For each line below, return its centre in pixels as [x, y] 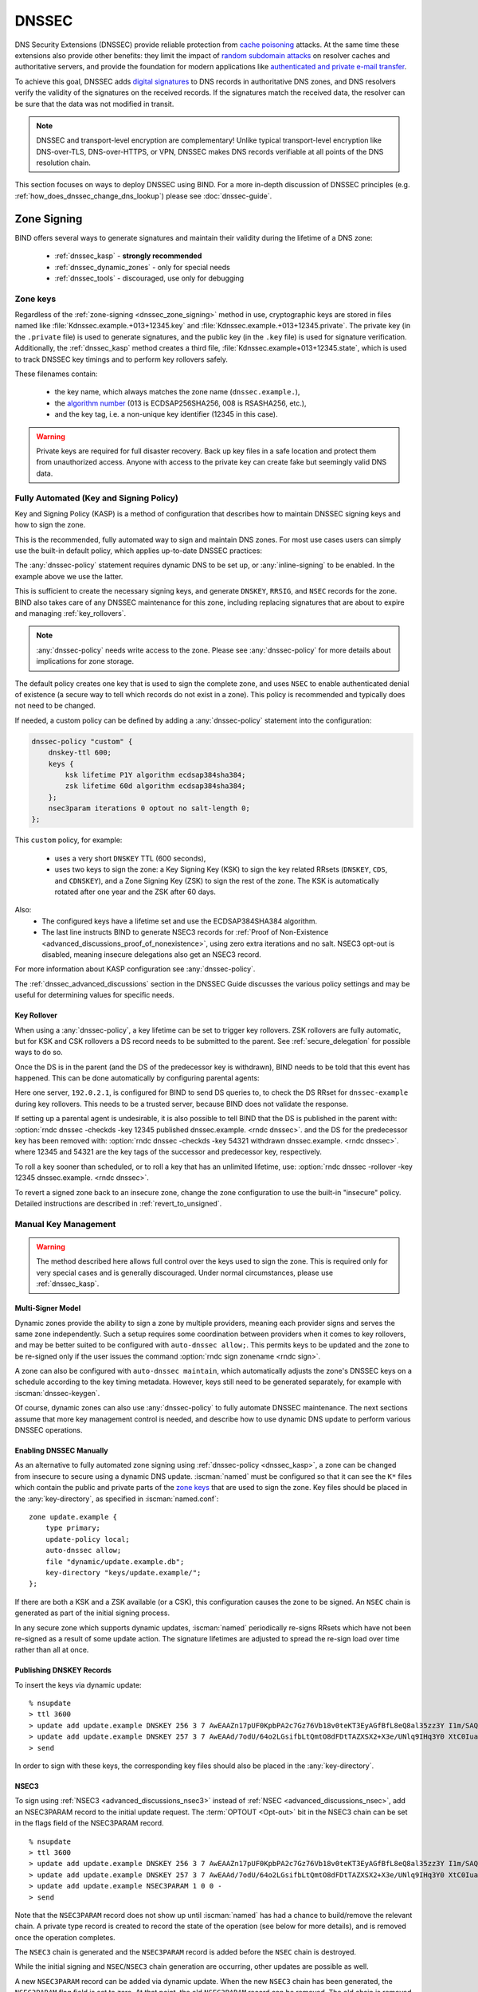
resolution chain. [64, 163]
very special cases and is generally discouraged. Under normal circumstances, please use [185, 1272]
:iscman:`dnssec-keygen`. [57, 1393]
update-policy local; [88, 1539]
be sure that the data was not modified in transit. [94, 104]
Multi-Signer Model [48, 1308]
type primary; [73, 1528]
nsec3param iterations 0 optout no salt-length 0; [149, 808]
